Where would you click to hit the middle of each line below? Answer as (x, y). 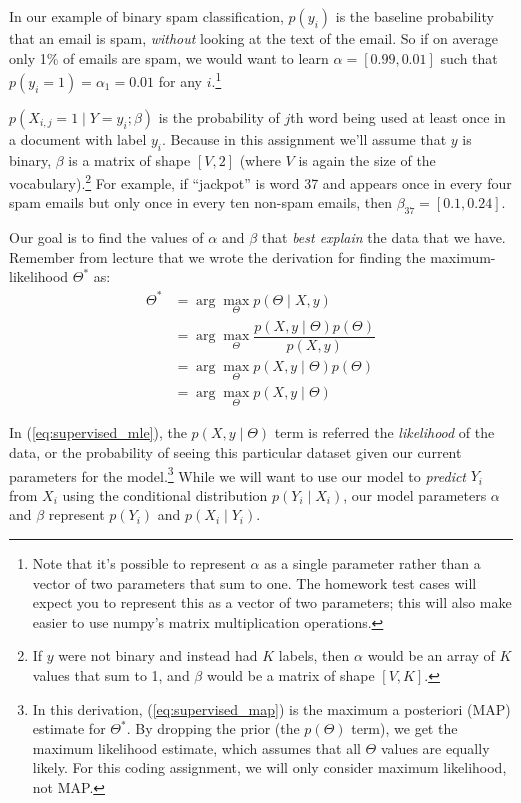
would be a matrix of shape (290, 675)
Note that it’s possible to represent (139, 563)
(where (260, 159)
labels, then (314, 655)
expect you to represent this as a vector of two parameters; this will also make (272, 602)
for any (180, 80)
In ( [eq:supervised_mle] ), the (98, 432)
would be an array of (431, 655)
